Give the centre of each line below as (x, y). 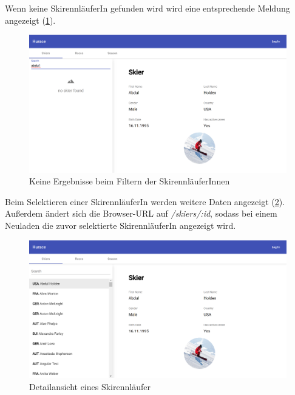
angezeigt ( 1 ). (30, 20)
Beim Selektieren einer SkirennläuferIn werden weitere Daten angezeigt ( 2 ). (145, 201)
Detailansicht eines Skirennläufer (90, 386)
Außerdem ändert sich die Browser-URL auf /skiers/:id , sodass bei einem (141, 213)
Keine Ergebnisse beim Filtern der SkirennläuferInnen (130, 181)
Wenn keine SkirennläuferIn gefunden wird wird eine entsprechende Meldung (147, 8)
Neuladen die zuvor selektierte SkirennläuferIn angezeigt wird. (120, 225)
